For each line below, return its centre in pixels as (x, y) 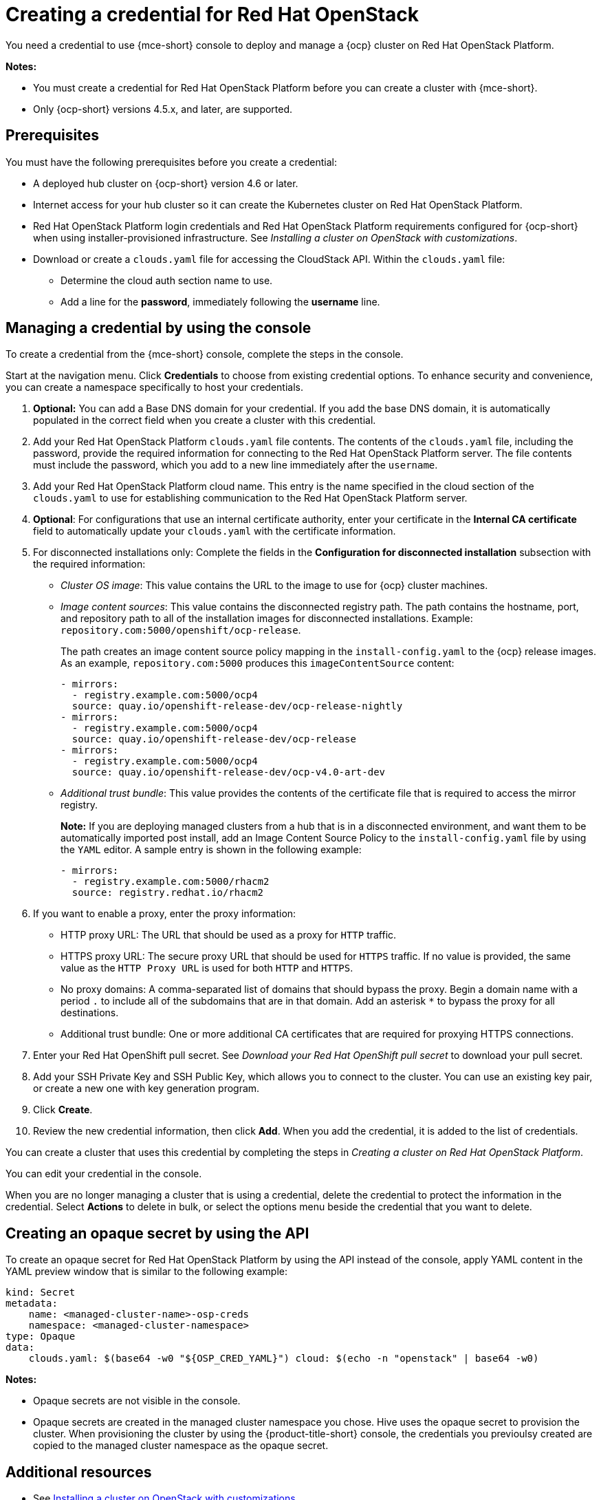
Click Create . (63, 1110)
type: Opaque (41, 1337)
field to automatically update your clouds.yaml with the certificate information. (215, 531)
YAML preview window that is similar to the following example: (147, 1272)
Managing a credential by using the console (159, 328)
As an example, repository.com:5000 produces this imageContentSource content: (258, 663)
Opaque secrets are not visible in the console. (137, 1401)
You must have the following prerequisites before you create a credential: (171, 162)
